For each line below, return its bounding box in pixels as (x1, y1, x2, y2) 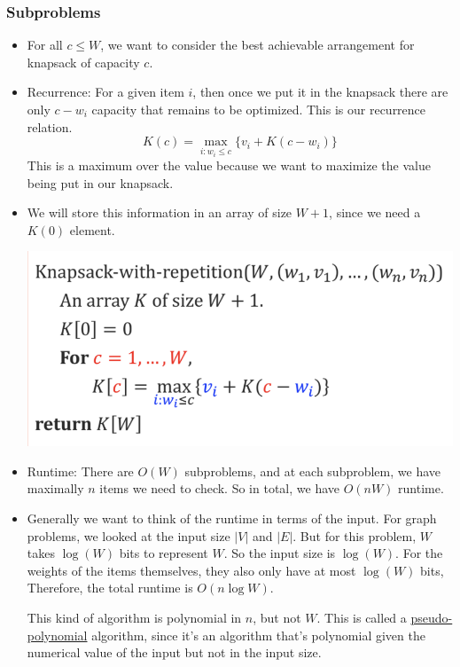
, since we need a (329, 203, 421, 222)
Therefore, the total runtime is (27, 578, 193, 597)
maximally (27, 479, 84, 498)
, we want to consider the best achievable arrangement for (100, 35, 415, 54)
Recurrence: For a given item (27, 82, 184, 101)
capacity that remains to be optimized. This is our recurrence (91, 100, 426, 118)
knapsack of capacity (27, 52, 140, 71)
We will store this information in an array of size (27, 203, 292, 222)
